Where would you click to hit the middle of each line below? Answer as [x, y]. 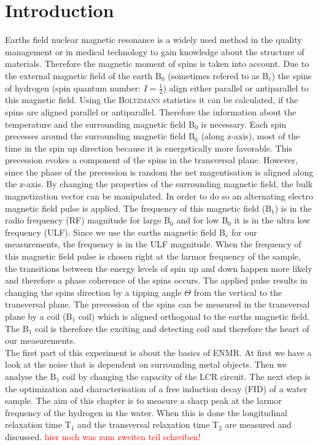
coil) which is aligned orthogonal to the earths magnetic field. [194, 316]
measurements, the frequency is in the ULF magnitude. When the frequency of [153, 244]
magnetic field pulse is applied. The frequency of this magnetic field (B [138, 208]
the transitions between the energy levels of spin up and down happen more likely [159, 268]
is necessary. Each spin [244, 124]
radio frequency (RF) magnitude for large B [88, 220]
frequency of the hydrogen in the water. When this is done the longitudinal [146, 412]
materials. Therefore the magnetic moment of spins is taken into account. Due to [157, 64]
